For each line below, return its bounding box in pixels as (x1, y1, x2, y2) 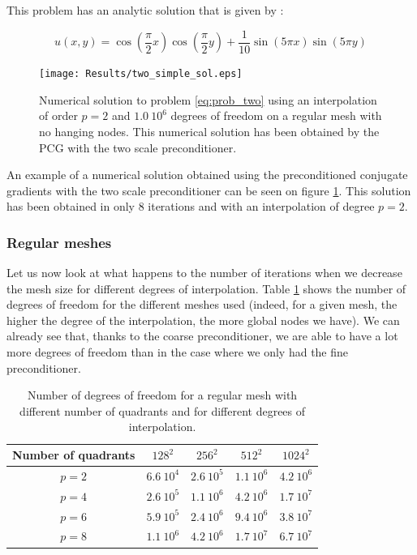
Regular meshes (6, 232, 112, 252)
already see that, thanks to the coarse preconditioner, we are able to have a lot (6, 327, 398, 344)
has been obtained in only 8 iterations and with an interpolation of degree (6, 198, 375, 215)
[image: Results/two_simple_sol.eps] (39, 68, 243, 80)
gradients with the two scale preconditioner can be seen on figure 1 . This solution (6, 181, 411, 199)
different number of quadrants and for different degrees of (19, 402, 306, 419)
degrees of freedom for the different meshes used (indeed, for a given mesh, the (6, 296, 398, 313)
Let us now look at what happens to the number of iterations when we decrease (6, 264, 402, 281)
